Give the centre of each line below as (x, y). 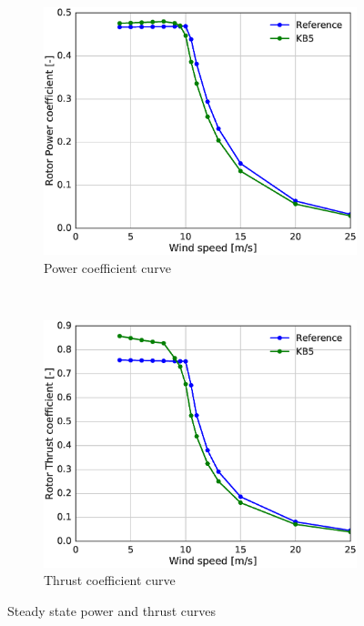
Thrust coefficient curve (110, 580)
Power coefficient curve (107, 267)
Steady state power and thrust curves (112, 611)
